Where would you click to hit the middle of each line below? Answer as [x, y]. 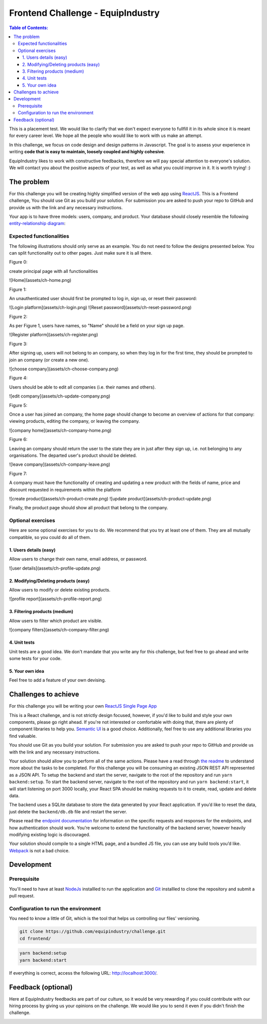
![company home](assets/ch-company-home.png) [60, 430]
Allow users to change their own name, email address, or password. [78, 559]
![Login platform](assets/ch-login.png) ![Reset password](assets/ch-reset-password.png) [100, 308]
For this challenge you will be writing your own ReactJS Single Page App [83, 706]
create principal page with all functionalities [54, 271]
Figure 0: [18, 262]
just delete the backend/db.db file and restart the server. [68, 811]
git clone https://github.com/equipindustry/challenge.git [92, 932]
